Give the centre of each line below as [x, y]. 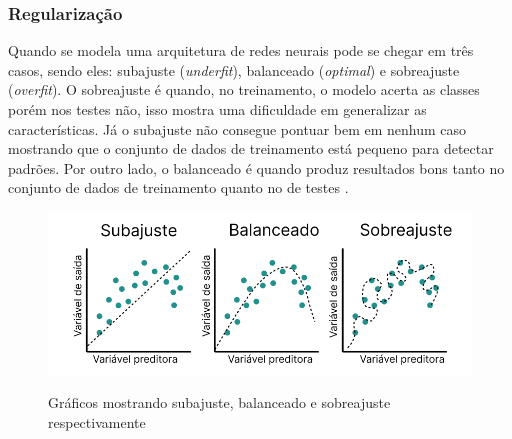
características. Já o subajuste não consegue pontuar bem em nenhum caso [237, 128]
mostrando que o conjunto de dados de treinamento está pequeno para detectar [251, 148]
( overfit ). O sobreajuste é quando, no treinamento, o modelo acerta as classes [244, 89]
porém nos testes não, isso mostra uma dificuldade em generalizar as [217, 109]
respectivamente [97, 421]
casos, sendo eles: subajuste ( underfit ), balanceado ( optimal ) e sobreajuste [234, 69]
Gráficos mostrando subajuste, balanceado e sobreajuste [219, 402]
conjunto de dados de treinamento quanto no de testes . [178, 187]
